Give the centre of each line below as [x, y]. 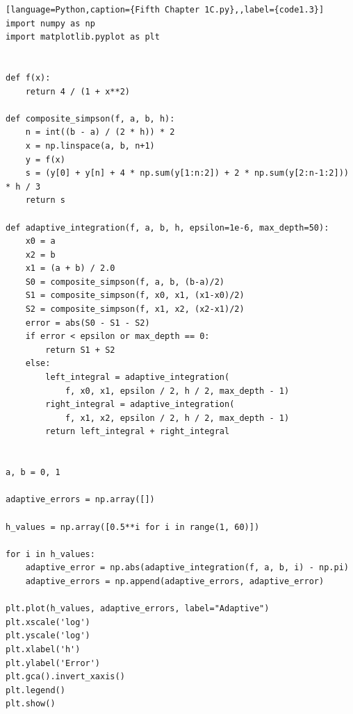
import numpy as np [50, 23]
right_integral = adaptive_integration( [140, 405]
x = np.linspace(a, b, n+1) [90, 146]
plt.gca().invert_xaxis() [65, 677]
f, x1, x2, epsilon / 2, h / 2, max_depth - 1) [177, 418]
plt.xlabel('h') [43, 649]
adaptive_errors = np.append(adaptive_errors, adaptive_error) [175, 581]
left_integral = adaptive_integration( [138, 377]
